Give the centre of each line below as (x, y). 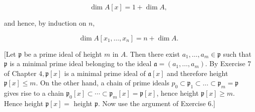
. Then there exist (153, 54)
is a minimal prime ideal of (105, 73)
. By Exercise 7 (228, 63)
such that (237, 54)
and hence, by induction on (45, 23)
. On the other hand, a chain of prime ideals (103, 83)
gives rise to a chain (34, 93)
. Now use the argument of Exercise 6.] (157, 103)
